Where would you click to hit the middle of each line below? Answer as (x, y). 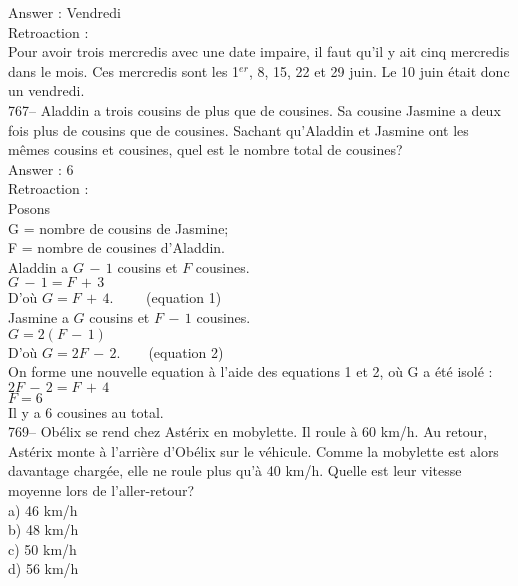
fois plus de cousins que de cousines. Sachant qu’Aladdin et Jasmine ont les (238, 129)
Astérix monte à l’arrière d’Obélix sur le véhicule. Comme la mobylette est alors (253, 450)
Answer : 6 (41, 168)
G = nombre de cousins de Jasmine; (118, 227)
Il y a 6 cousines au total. (86, 411)
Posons (29, 207)
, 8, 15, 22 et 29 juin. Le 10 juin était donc (379, 70)
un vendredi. (46, 90)
